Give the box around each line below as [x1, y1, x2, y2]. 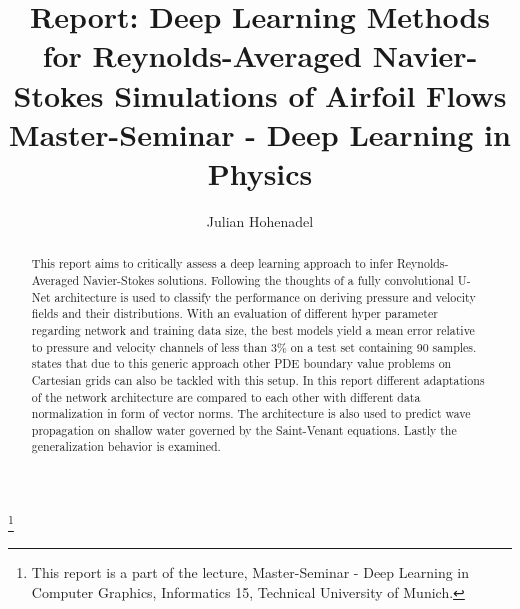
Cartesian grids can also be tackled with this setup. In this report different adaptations [31, 371, 485, 388]
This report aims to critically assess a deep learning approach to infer [31, 255, 394, 272]
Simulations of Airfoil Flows [114, 74, 507, 115]
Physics [207, 152, 313, 193]
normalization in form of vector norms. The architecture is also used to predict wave [31, 405, 471, 422]
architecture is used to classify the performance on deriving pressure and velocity [54, 288, 476, 305]
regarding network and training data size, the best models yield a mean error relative [31, 321, 475, 338]
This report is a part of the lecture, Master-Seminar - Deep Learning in [31, 562, 470, 583]
